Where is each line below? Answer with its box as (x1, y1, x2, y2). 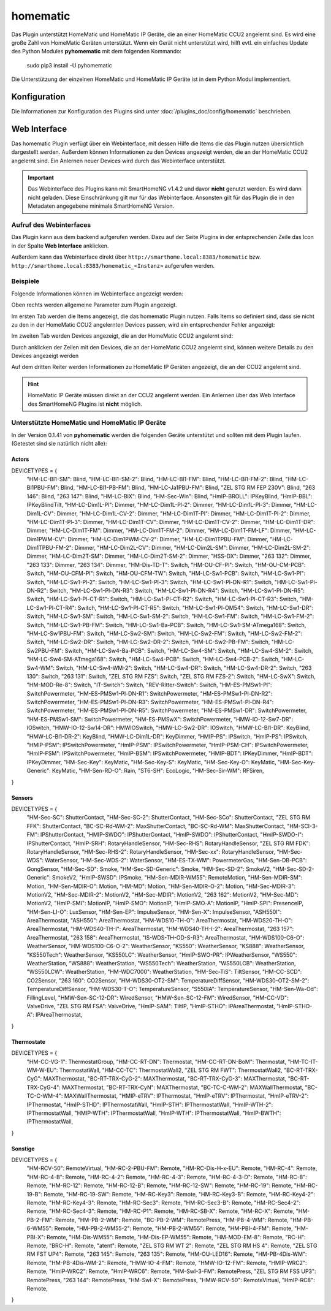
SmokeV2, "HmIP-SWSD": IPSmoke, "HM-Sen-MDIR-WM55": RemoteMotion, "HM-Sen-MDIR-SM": (52, 874, 303, 881)
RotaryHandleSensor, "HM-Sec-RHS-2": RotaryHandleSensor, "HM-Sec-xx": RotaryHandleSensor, (26, 848, 276, 855)
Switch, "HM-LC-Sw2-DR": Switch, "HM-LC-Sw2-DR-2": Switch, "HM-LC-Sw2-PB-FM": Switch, (26, 638, 270, 646)
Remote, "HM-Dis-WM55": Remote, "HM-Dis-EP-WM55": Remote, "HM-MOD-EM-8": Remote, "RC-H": (46, 1233, 306, 1241)
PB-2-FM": (26, 1216, 55, 1223)
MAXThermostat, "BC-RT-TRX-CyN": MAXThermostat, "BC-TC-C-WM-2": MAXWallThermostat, (62, 1084, 304, 1091)
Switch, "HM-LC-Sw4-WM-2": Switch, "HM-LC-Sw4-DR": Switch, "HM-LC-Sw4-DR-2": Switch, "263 (56, 664, 312, 671)
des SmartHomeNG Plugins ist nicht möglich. (28, 400, 142, 408)
